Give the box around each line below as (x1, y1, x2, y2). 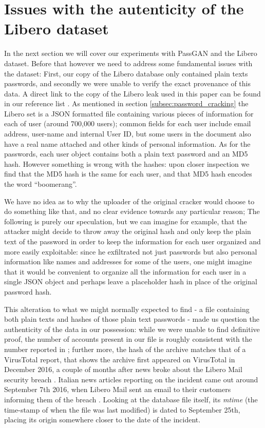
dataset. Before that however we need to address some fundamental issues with (4, 57, 253, 68)
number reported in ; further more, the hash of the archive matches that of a (4, 343, 246, 354)
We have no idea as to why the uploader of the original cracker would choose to (4, 196, 255, 206)
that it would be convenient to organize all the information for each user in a (4, 266, 247, 277)
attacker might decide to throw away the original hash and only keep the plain (4, 226, 251, 237)
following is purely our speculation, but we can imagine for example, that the (4, 216, 247, 226)
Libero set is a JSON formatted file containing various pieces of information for (4, 108, 254, 119)
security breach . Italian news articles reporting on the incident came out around (4, 374, 258, 384)
